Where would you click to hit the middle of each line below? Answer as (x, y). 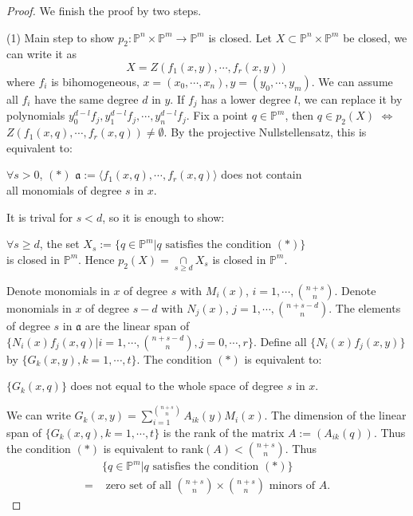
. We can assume (352, 81)
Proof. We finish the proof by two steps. (104, 10)
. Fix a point (217, 115)
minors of (292, 486)
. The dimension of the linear (335, 415)
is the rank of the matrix (224, 433)
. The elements (365, 308)
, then (299, 115)
